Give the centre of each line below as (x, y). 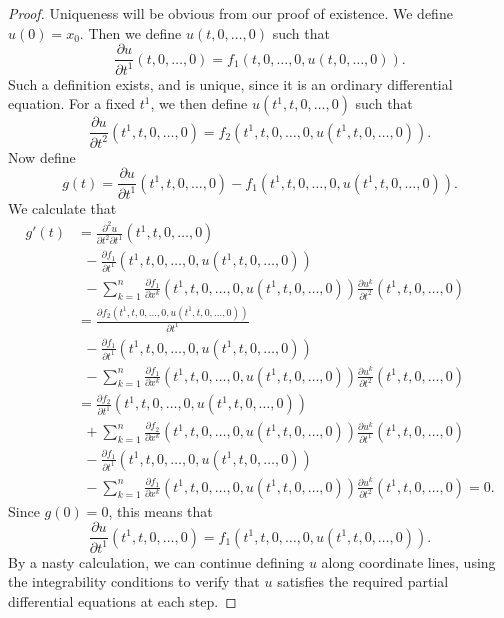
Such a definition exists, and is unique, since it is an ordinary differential (230, 83)
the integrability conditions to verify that (134, 581)
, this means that (160, 510)
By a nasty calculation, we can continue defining (156, 561)
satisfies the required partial (363, 581)
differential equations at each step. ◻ (122, 600)
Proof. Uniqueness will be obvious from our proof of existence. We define (230, 13)
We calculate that (62, 207)
